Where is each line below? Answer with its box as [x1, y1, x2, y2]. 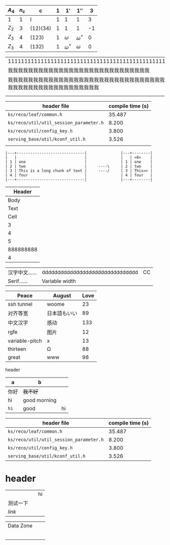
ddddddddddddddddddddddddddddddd [41, 269, 138, 276]
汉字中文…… [8, 269, 37, 276]
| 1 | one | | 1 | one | [5, 159, 153, 165]
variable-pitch [8, 337, 42, 344]
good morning [23, 397, 57, 404]
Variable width [41, 278, 76, 285]
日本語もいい [47, 310, 77, 317]
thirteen [8, 346, 27, 353]
